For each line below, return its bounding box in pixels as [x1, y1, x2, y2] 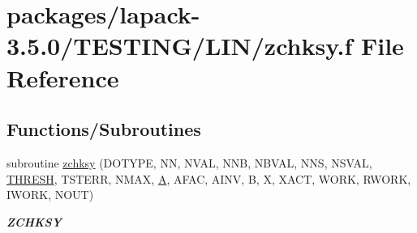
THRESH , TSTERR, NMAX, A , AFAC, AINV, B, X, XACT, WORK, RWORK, [6, 170, 411, 187]
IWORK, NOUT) [6, 186, 94, 203]
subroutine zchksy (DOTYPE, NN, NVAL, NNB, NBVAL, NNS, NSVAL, [6, 154, 372, 171]
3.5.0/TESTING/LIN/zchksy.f [6, 29, 353, 62]
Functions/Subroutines [6, 116, 201, 142]
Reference [6, 61, 119, 94]
